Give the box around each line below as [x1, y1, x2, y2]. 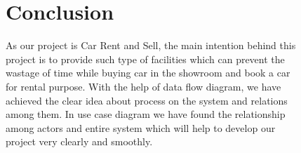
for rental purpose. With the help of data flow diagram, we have [6, 79, 281, 93]
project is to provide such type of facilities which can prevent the [6, 51, 285, 66]
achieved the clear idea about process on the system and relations [6, 93, 288, 107]
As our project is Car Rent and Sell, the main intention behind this [6, 38, 296, 53]
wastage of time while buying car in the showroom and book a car [6, 65, 290, 80]
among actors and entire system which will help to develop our [6, 120, 276, 135]
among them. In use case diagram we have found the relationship [6, 107, 286, 121]
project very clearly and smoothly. [6, 134, 153, 149]
